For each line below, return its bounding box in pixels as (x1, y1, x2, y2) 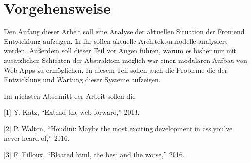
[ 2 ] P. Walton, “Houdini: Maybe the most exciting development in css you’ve (4, 123, 232, 133)
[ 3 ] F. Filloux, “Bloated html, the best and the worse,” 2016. (4, 149, 185, 160)
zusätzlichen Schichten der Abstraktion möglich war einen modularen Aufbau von (4, 55, 247, 65)
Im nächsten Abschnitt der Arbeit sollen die (4, 90, 135, 101)
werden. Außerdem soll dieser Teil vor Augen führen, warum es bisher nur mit (4, 45, 236, 56)
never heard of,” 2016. (4, 133, 70, 143)
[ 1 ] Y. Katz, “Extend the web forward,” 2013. (4, 107, 140, 117)
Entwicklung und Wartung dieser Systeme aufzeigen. (4, 74, 161, 84)
